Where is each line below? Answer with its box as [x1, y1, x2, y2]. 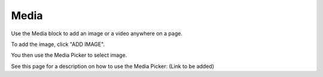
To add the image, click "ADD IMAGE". [11, 41, 105, 48]
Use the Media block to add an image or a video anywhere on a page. [11, 30, 182, 37]
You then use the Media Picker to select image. [11, 51, 127, 59]
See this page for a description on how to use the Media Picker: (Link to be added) [11, 63, 215, 70]
